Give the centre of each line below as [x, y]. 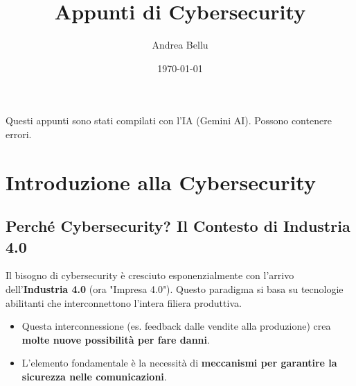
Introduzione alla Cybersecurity [161, 182]
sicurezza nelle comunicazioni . [94, 377]
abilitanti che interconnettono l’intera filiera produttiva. [124, 302]
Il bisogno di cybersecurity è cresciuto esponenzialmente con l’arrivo [150, 275]
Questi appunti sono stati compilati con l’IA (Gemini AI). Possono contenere [169, 120]
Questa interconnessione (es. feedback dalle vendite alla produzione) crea [176, 326]
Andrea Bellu [180, 45]
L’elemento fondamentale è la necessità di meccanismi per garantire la [179, 363]
